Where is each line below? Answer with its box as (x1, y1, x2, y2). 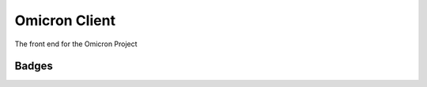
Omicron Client (14, 12, 116, 29)
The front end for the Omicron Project (14, 39, 138, 49)
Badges (14, 60, 53, 73)
